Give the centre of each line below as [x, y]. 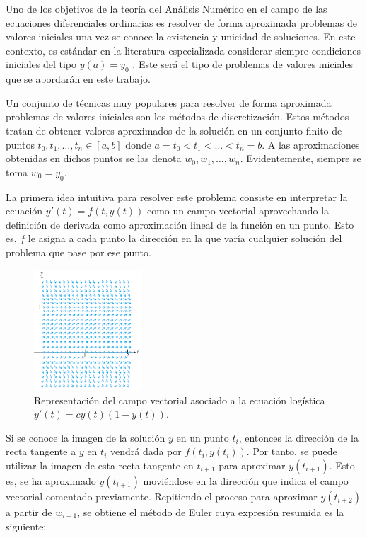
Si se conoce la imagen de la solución [86, 437]
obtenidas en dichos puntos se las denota [94, 158]
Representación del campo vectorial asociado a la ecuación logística [180, 400]
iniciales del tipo [41, 64]
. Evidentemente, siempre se [301, 158]
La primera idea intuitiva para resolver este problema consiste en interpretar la [177, 196]
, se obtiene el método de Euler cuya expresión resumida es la [211, 512]
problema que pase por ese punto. [78, 252]
